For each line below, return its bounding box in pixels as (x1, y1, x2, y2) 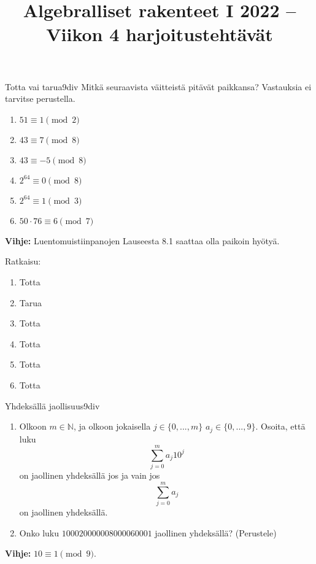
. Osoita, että (255, 420, 306, 433)
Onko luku (19, 526, 59, 539)
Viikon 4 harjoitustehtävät (46, 21, 273, 47)
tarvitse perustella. (5, 92, 75, 105)
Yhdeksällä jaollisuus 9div (5, 399, 100, 412)
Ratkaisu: (5, 255, 41, 268)
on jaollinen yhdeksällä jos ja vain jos (19, 469, 160, 482)
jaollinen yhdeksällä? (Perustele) (155, 526, 277, 539)
